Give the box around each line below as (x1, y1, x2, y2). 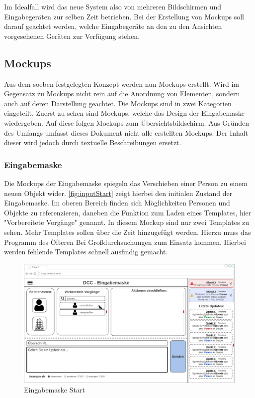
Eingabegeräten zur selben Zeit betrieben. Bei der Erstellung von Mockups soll (4, 11, 244, 21)
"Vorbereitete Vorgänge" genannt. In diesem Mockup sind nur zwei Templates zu (4, 217, 250, 227)
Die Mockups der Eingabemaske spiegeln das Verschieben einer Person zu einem (4, 178, 248, 188)
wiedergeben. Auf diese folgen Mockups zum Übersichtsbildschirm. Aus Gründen (4, 117, 250, 128)
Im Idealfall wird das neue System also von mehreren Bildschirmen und (4, 1, 221, 11)
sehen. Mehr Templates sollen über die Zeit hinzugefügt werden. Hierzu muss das (4, 226, 251, 237)
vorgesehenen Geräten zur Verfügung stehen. (4, 30, 140, 41)
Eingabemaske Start (24, 385, 85, 395)
